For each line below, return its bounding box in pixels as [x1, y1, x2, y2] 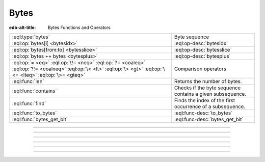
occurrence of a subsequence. [174, 103, 245, 110]
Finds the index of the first [174, 97, 235, 104]
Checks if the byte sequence [174, 84, 241, 91]
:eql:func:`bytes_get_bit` [12, 116, 68, 123]
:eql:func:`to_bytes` [12, 109, 57, 116]
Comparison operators [174, 65, 227, 72]
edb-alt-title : [9, 25, 36, 30]
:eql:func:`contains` [12, 87, 57, 94]
